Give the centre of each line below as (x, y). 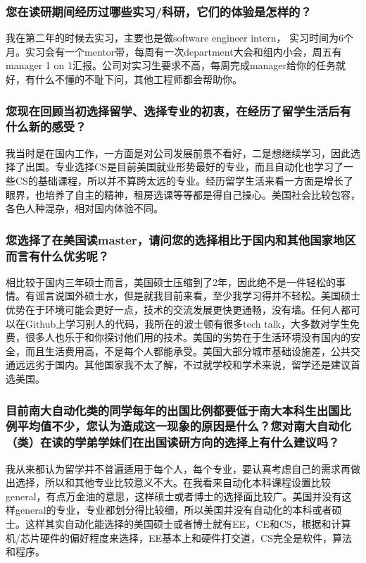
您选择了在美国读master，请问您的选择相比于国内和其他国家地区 (181, 239)
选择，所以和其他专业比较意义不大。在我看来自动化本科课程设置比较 (173, 482)
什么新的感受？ (46, 126)
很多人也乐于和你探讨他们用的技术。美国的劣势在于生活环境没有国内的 (188, 337)
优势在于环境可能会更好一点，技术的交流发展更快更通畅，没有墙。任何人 (173, 310)
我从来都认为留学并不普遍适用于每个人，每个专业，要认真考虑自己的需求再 (178, 468)
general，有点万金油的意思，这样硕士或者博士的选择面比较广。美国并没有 (174, 496)
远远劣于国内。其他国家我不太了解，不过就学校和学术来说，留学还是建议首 (188, 365)
